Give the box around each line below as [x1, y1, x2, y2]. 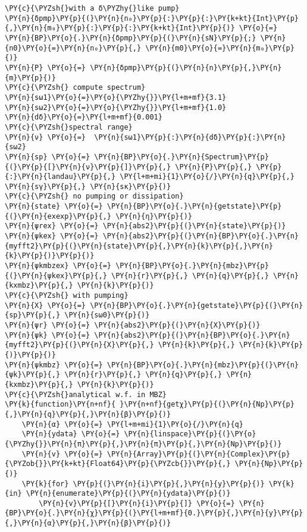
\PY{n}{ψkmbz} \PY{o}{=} [5, 360, 103, 369]
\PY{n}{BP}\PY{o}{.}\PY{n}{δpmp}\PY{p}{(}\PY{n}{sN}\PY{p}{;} [5, 33, 256, 42]
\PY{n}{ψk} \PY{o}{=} [5, 330, 90, 339]
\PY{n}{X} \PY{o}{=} [5, 301, 86, 310]
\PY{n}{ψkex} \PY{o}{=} [5, 232, 99, 241]
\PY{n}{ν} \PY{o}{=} [5, 133, 86, 141]
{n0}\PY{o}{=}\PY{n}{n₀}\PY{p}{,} [5, 43, 142, 52]
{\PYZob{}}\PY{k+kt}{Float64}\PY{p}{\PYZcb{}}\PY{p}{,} [5, 459, 231, 468]
